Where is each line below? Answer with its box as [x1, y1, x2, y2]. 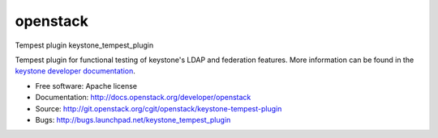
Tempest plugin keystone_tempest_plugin [15, 40, 154, 50]
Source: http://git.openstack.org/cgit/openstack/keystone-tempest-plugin [35, 103, 282, 113]
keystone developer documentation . [15, 66, 135, 76]
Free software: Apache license [35, 81, 138, 90]
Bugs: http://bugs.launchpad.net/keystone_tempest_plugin [35, 115, 231, 124]
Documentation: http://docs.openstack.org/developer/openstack [35, 93, 251, 102]
